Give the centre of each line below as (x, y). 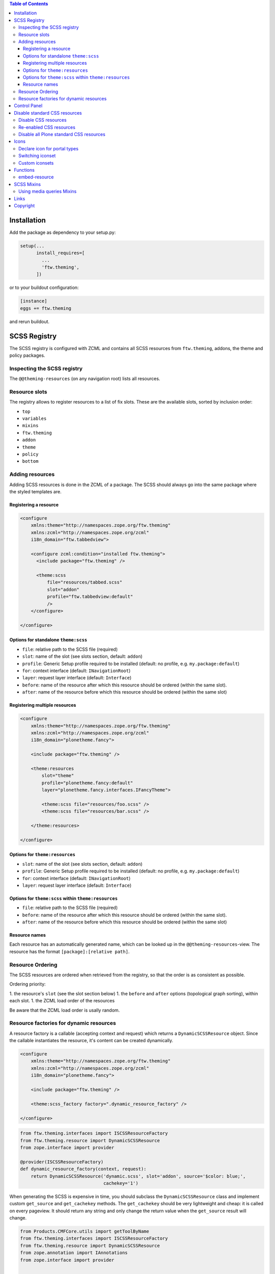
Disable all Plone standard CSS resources (62, 135)
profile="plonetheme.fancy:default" (87, 783)
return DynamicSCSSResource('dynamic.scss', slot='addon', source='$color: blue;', (138, 1176)
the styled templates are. (35, 491)
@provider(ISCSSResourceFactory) (62, 1162)
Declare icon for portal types (49, 148)
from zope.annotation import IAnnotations (74, 1253)
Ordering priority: (28, 984)
